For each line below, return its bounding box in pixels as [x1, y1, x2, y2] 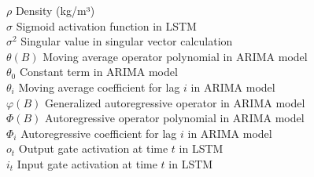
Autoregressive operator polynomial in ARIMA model [45, 110, 305, 126]
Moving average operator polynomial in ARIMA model [42, 48, 308, 64]
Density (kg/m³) [15, 2, 95, 18]
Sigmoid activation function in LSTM [16, 17, 197, 34]
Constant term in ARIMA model [19, 63, 178, 80]
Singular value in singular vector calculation [20, 33, 233, 49]
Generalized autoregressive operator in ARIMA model [44, 94, 305, 110]
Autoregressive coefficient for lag [20, 125, 177, 141]
